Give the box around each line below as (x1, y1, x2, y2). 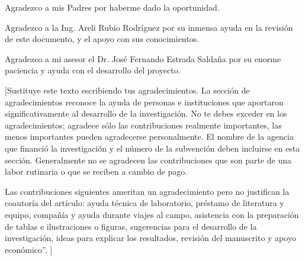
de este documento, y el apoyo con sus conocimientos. (5, 33, 200, 45)
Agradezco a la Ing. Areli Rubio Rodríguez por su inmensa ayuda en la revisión (5, 21, 293, 33)
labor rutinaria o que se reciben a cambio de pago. (5, 165, 188, 178)
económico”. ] (5, 243, 53, 255)
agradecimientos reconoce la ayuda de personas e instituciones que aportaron (5, 95, 284, 108)
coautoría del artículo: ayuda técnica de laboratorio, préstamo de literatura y (5, 197, 284, 209)
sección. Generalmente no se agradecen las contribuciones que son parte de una (5, 153, 291, 166)
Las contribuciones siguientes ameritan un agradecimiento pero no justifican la (5, 185, 290, 197)
